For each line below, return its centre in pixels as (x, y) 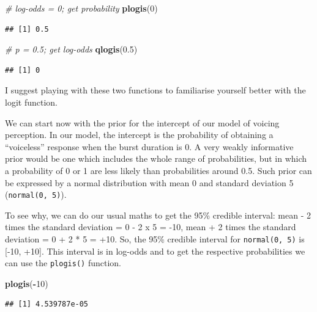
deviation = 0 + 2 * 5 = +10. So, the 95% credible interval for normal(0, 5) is (155, 238)
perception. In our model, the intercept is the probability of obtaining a (139, 135)
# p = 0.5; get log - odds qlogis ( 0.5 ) (71, 49)
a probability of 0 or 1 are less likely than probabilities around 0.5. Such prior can (158, 170)
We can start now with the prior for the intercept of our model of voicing (142, 122)
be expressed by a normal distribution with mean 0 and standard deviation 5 (149, 182)
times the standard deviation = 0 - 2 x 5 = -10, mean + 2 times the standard (151, 227)
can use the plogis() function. (63, 263)
